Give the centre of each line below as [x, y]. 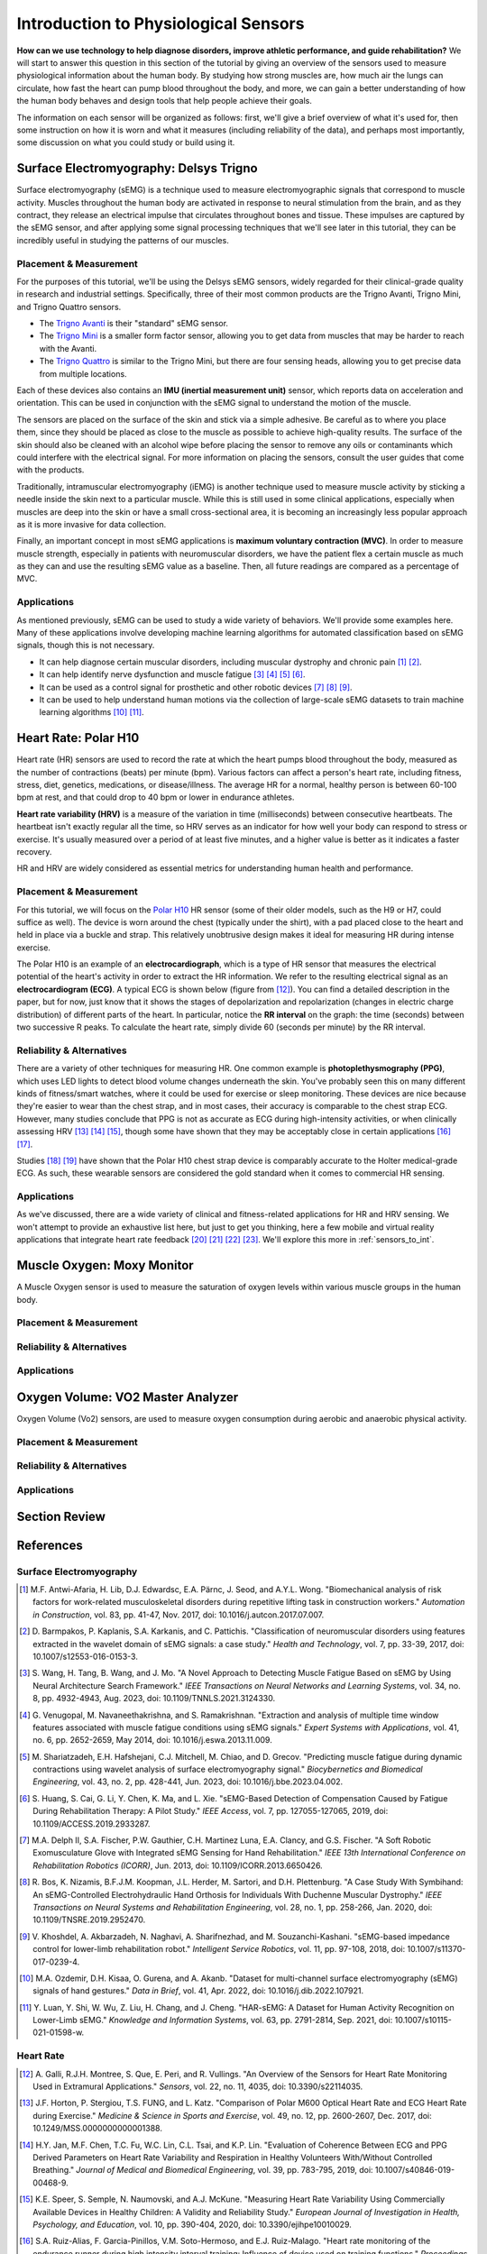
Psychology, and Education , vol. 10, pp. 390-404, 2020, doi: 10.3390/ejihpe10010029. [192, 2224]
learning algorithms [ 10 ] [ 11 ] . [92, 712]
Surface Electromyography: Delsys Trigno [137, 168]
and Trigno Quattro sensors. [69, 307]
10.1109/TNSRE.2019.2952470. [89, 1920]
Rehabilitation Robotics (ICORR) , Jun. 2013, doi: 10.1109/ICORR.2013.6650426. [178, 1865]
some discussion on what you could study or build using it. [126, 142]
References [50, 1545]
